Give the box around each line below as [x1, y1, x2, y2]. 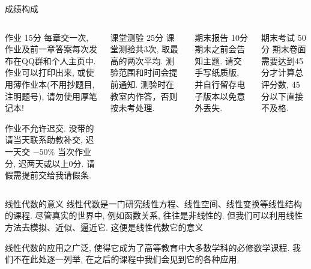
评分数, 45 [261, 77, 300, 90]
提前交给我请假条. [21, 169, 91, 181]
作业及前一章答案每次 [5, 43, 89, 55]
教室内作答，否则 [110, 89, 178, 102]
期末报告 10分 [195, 31, 248, 43]
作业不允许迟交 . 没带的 [5, 121, 94, 134]
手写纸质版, [195, 66, 240, 79]
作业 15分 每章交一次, [5, 31, 89, 43]
